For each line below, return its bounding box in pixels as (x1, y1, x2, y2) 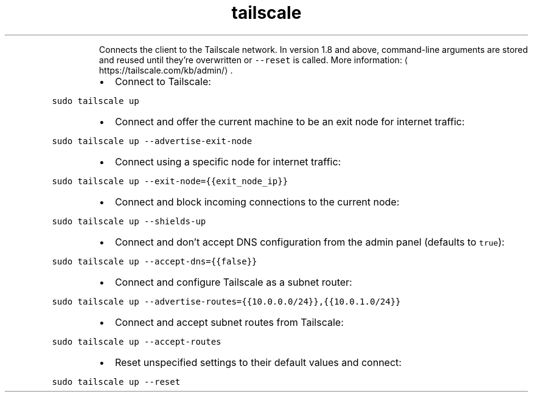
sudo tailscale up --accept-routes (52, 336, 221, 347)
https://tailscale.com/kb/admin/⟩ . (99, 64, 233, 75)
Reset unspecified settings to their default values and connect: (114, 356, 402, 368)
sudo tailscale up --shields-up (52, 216, 206, 226)
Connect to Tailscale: (114, 75, 211, 88)
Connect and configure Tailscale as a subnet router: (114, 275, 352, 288)
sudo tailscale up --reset (52, 376, 181, 387)
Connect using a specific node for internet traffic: (114, 155, 341, 168)
